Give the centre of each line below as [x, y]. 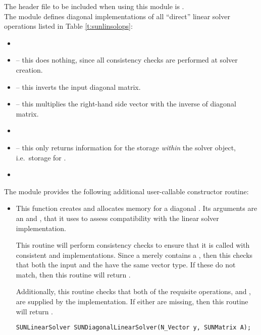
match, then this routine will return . [73, 274]
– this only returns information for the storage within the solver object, [126, 147]
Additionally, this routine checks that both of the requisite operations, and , [134, 291]
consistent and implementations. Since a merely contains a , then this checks [134, 255]
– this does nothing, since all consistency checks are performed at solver [127, 60]
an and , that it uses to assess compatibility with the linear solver [117, 218]
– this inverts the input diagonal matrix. [78, 87]
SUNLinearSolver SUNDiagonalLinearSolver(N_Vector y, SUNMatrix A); [134, 328]
